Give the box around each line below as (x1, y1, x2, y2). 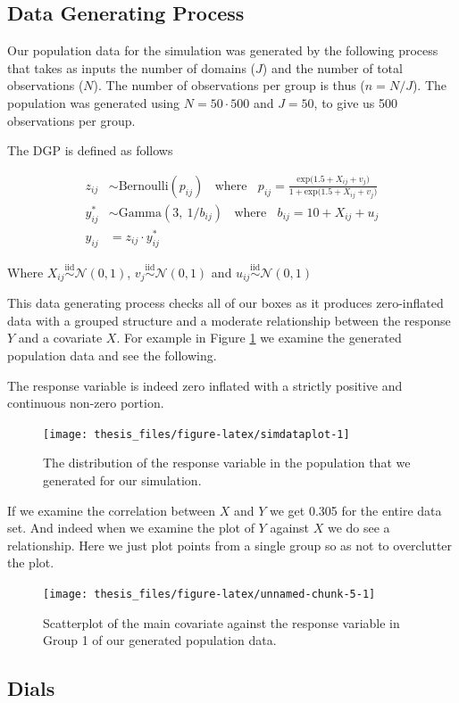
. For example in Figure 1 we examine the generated (116, 328, 402, 347)
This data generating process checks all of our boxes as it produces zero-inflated (7, 294, 444, 312)
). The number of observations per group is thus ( (93, 76, 365, 95)
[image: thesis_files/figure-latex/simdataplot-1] (43, 427, 350, 441)
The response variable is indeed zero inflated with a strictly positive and (7, 376, 403, 394)
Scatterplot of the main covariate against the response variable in (43, 613, 400, 632)
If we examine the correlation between (7, 500, 215, 519)
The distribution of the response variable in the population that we (43, 453, 411, 472)
